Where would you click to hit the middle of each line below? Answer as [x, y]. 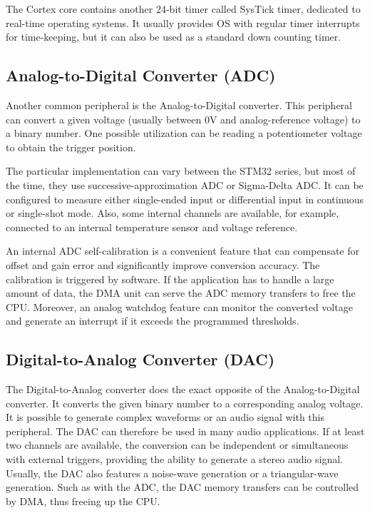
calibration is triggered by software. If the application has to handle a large [170, 279]
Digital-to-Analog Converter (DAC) [140, 359]
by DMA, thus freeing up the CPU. [83, 501]
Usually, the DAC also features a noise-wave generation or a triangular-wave [172, 473]
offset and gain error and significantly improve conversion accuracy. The [163, 264]
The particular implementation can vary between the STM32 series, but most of [181, 171]
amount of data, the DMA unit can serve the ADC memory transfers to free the [181, 293]
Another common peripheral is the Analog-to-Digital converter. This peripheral [179, 105]
